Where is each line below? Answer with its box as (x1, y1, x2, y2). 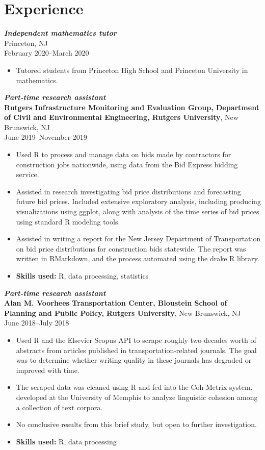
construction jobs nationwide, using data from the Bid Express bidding (16, 159, 238, 169)
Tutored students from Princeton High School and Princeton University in (16, 64, 248, 75)
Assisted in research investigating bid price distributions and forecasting (16, 186, 241, 196)
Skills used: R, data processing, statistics (16, 270, 149, 281)
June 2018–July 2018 (4, 317, 69, 328)
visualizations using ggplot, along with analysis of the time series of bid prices (16, 206, 259, 217)
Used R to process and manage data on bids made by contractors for (16, 149, 231, 160)
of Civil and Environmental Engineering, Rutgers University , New (4, 112, 238, 122)
